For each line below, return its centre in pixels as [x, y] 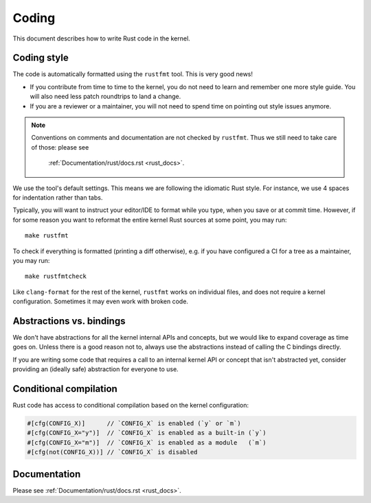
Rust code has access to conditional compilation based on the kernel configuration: [131, 406]
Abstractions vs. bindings [69, 321]
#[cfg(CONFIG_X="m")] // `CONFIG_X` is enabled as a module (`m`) [147, 442]
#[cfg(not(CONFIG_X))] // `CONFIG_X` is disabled [112, 452]
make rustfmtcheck [56, 277]
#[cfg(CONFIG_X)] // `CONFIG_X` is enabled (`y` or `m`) [134, 423]
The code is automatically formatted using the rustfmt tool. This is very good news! [133, 74]
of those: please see [60, 147]
